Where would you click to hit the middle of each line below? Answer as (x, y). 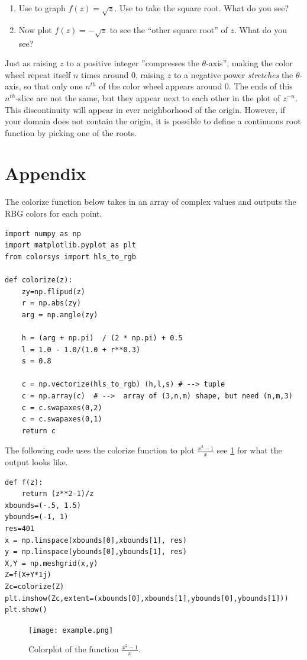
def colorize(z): (39, 280)
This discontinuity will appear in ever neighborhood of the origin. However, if (145, 109)
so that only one (53, 86)
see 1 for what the (249, 450)
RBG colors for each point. (54, 213)
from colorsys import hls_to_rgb (70, 257)
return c (38, 431)
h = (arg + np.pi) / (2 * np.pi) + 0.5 (102, 338)
